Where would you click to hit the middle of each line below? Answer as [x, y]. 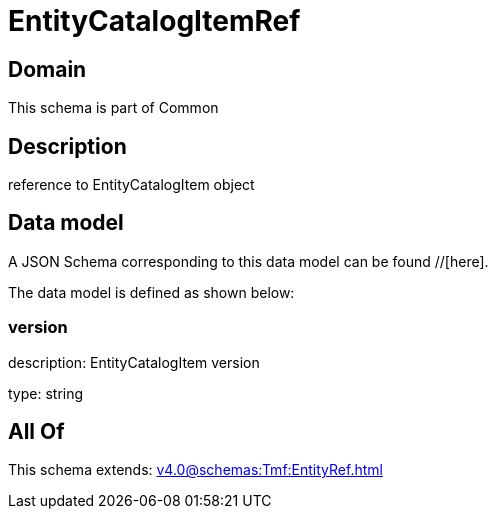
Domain [47, 69]
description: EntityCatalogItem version [134, 362]
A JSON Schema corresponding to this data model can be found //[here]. [248, 261]
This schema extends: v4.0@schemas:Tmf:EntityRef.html [195, 470]
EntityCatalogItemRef [154, 21]
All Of [36, 432]
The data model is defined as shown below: [151, 292]
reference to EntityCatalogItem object [131, 185]
